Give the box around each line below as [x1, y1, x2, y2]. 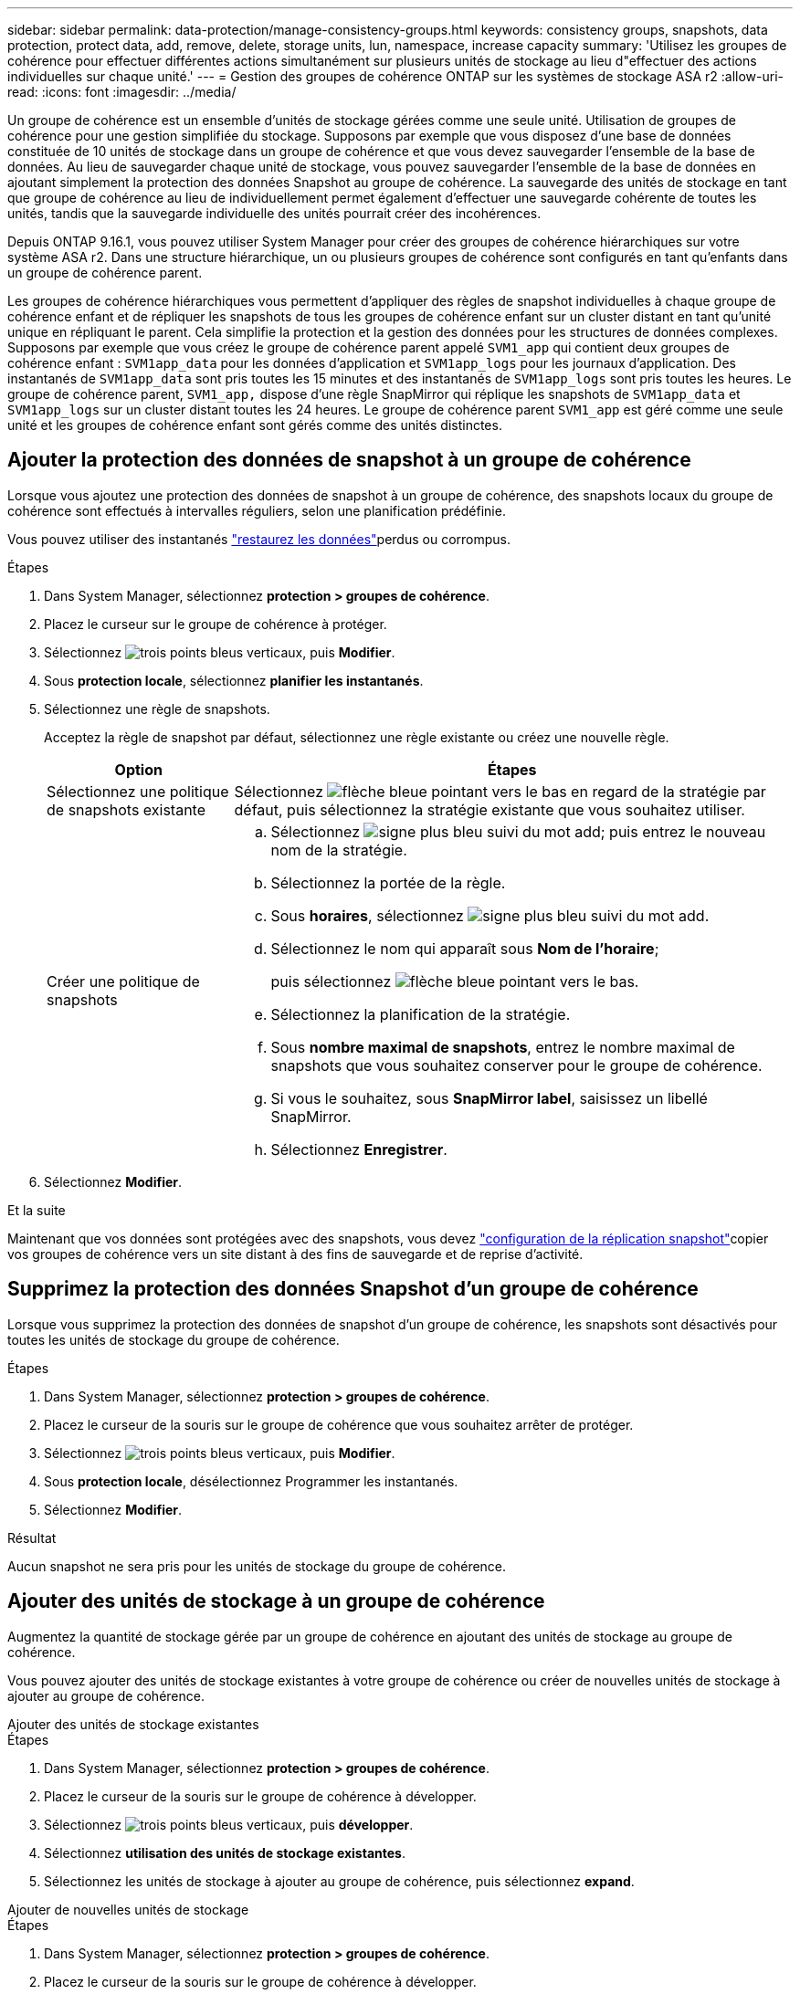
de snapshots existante [47, 800, 206, 819]
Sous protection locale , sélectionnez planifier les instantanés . [44, 672, 424, 688]
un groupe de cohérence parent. [7, 265, 203, 280]
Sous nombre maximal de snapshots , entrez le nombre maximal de [270, 1037, 735, 1056]
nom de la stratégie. [270, 840, 407, 859]
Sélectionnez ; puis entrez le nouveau [270, 822, 766, 841]
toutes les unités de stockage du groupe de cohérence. [7, 1331, 340, 1348]
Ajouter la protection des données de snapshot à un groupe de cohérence [7, 448, 691, 472]
